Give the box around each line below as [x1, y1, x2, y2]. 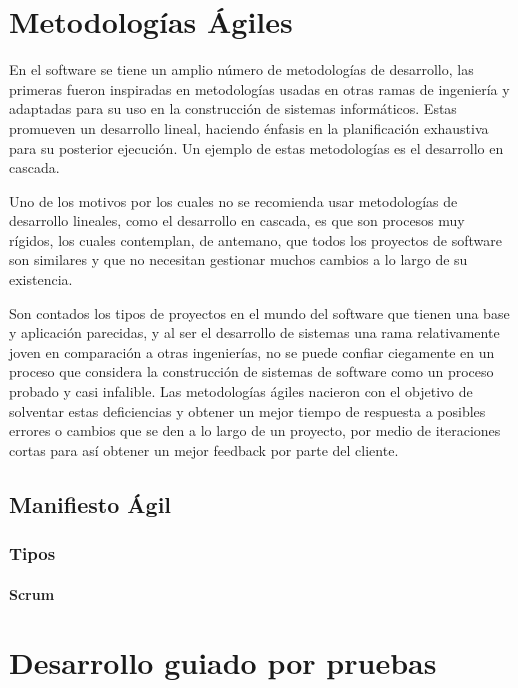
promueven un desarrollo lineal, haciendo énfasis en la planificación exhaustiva [9, 117, 489, 138]
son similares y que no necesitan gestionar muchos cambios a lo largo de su [9, 249, 468, 270]
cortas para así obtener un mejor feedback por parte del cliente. [9, 439, 399, 460]
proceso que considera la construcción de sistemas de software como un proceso [9, 361, 494, 382]
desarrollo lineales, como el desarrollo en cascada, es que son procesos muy [9, 210, 465, 231]
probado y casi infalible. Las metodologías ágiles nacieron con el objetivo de [9, 381, 473, 402]
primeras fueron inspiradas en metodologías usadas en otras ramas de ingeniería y [9, 78, 510, 99]
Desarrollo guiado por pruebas [9, 642, 437, 683]
